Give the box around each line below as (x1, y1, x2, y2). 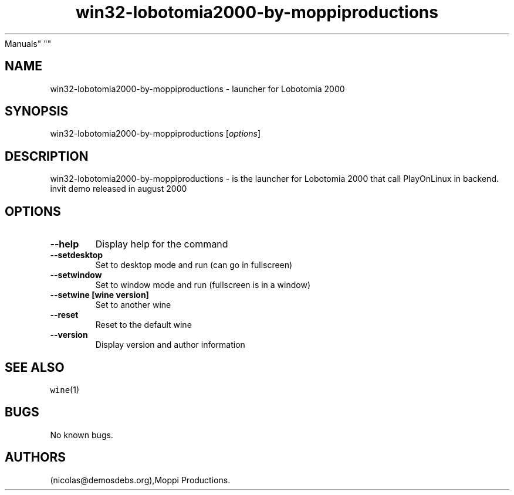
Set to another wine (95, 300, 171, 310)
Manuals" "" (5, 38, 52, 49)
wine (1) (50, 384, 80, 395)
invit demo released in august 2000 (50, 184, 187, 194)
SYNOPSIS (5, 104, 69, 119)
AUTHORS (5, 450, 66, 465)
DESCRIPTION (5, 148, 89, 164)
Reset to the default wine (95, 320, 192, 330)
